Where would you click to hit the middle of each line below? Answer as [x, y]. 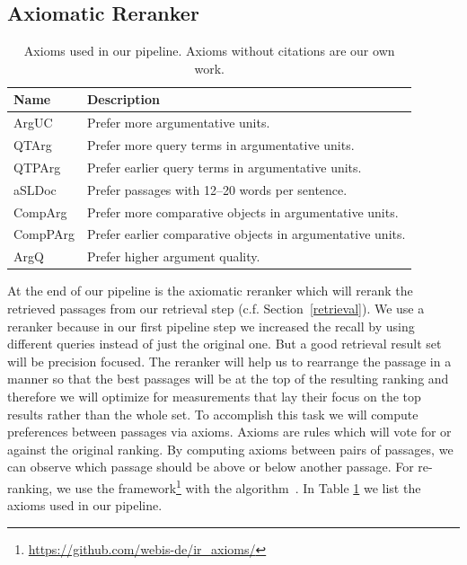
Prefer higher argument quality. [173, 256]
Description [123, 99]
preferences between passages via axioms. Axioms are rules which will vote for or [229, 432]
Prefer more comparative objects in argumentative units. [242, 212]
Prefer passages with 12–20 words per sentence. [217, 189]
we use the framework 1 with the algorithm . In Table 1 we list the [238, 486]
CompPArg [44, 234]
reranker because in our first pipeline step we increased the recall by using [211, 326]
